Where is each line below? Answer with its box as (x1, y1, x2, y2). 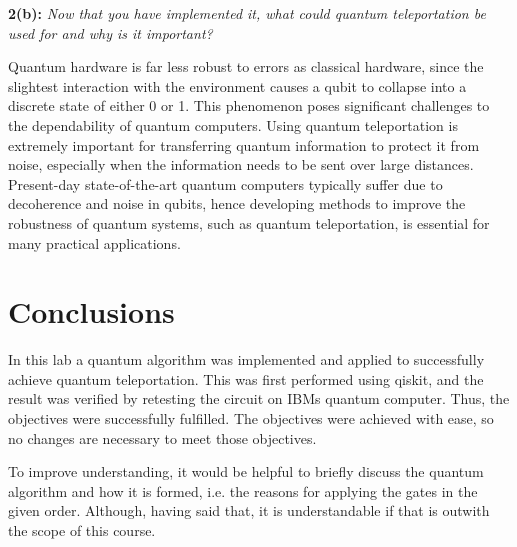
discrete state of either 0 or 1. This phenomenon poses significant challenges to (8, 95, 490, 116)
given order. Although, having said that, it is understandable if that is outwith (8, 500, 490, 521)
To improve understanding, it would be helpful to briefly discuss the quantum (8, 461, 484, 482)
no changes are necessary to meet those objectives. (8, 427, 317, 448)
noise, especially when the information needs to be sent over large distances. (8, 154, 474, 175)
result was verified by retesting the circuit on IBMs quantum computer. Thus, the (8, 388, 510, 409)
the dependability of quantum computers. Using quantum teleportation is (8, 114, 458, 135)
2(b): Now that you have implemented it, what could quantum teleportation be (8, 3, 486, 23)
